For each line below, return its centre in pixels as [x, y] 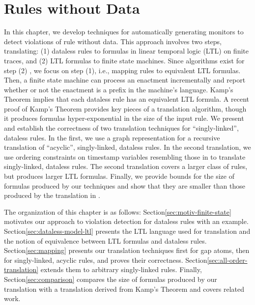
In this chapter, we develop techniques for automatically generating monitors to [124, 32]
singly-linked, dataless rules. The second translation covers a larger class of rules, [126, 166]
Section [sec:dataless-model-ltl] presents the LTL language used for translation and [127, 231]
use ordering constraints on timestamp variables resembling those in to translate [125, 156]
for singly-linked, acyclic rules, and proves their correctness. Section [106, 260]
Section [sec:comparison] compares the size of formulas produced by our [111, 279]
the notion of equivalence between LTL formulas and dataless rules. [105, 240]
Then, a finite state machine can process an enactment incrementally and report [125, 80]
